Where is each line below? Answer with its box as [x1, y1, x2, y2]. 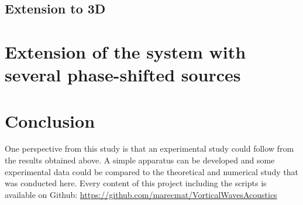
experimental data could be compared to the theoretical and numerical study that [5, 165, 298, 177]
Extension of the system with [5, 39, 246, 63]
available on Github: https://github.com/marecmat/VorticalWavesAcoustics [5, 188, 277, 200]
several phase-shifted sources [5, 63, 241, 87]
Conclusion [5, 108, 95, 132]
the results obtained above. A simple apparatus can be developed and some [5, 154, 275, 166]
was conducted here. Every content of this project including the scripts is [5, 177, 267, 189]
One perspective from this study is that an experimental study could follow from [5, 142, 294, 155]
